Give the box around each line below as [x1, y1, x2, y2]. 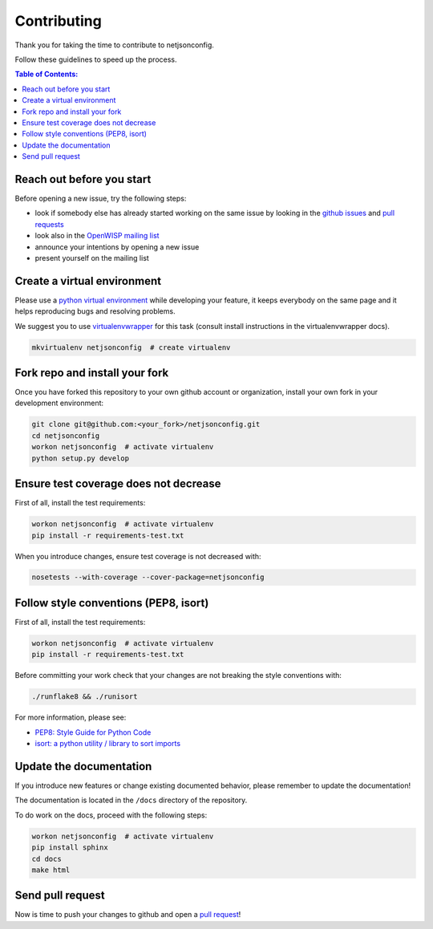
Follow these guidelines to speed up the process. [14, 55, 177, 64]
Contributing [14, 12, 102, 30]
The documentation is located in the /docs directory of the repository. [14, 795, 248, 805]
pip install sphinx [31, 843, 108, 852]
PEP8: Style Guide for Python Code [34, 727, 152, 737]
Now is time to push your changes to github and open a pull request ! [14, 910, 241, 919]
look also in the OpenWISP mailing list [34, 231, 160, 241]
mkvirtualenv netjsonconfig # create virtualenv [31, 343, 231, 352]
